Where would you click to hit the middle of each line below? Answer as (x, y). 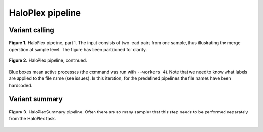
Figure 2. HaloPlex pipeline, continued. (48, 60)
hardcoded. (21, 85)
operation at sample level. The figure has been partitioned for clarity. (78, 49)
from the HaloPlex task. (32, 119)
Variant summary (36, 99)
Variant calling (32, 30)
